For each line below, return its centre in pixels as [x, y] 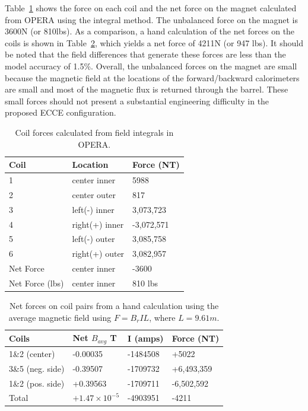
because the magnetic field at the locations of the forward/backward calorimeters [152, 77]
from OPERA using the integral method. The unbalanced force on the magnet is [151, 19]
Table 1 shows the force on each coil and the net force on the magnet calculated [151, 8]
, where [162, 317]
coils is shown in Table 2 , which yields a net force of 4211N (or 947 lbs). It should [154, 42]
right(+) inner [98, 224]
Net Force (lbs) [36, 283]
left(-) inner [93, 209]
